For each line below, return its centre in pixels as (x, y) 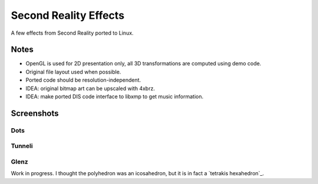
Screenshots (35, 113)
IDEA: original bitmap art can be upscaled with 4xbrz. (90, 88)
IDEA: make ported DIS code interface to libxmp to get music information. (115, 96)
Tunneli (22, 146)
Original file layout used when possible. (73, 72)
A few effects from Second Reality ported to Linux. (72, 33)
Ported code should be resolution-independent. (83, 80)
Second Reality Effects (68, 15)
